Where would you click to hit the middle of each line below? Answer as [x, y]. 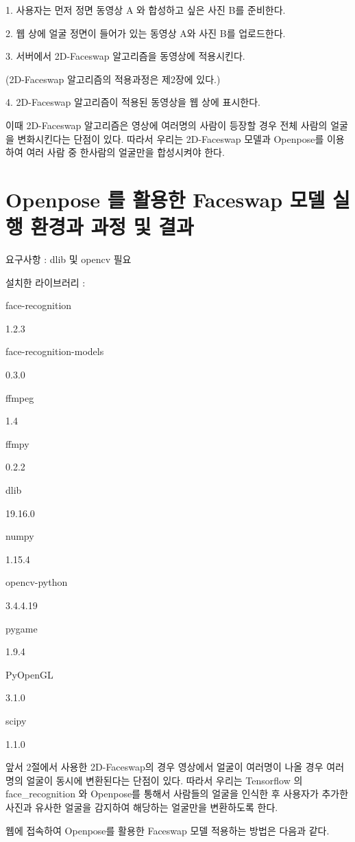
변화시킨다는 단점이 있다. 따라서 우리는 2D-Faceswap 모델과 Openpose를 [171, 138]
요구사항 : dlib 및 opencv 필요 [69, 259]
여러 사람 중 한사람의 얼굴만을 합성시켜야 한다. [125, 152]
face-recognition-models [55, 351]
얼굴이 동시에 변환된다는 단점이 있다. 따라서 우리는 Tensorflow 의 [164, 780]
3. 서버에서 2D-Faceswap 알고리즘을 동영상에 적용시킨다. [125, 56]
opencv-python [37, 582]
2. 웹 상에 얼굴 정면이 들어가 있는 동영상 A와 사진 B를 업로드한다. [146, 33]
